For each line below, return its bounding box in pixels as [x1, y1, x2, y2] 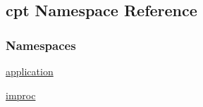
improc [6, 87, 36, 102]
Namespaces [6, 36, 76, 53]
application [6, 64, 54, 78]
